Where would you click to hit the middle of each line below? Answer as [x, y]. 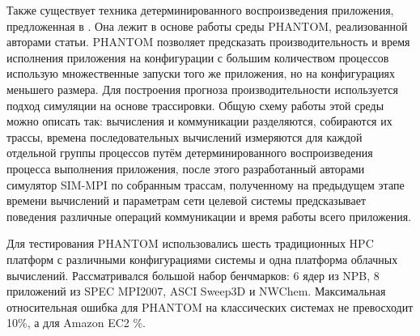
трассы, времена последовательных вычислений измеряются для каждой [185, 136]
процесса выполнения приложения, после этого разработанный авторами [186, 168]
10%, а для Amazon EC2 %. [76, 323]
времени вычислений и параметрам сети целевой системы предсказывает [187, 200]
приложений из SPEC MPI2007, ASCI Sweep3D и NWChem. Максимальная [196, 291]
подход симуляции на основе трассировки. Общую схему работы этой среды [195, 105]
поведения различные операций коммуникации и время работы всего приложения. [209, 216]
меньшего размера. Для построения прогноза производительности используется [202, 89]
